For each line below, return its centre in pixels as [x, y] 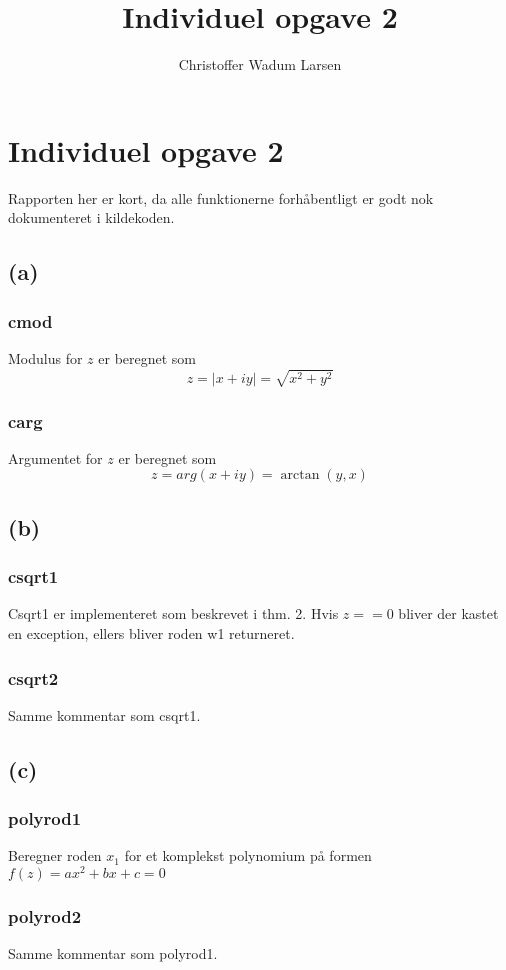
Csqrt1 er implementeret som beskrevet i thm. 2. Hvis [173, 613]
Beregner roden [55, 855]
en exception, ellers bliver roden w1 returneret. [151, 633]
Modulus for [45, 357]
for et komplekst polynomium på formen [248, 855]
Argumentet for [55, 457]
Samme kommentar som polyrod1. [113, 953]
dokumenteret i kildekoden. [91, 217]
